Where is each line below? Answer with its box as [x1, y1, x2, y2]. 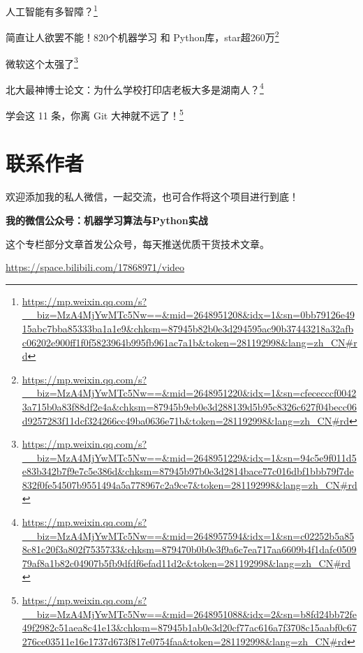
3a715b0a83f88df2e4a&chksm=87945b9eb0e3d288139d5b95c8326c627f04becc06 [22, 399, 357, 413]
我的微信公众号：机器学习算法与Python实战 [6, 212, 208, 227]
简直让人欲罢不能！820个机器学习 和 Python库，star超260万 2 [6, 28, 279, 44]
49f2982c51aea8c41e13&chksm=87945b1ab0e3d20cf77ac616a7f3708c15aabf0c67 [22, 620, 357, 635]
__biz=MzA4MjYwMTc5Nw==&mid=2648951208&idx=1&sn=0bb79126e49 [22, 307, 355, 322]
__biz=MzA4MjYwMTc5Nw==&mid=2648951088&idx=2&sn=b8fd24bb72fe [22, 606, 357, 621]
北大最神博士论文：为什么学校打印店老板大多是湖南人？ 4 [6, 80, 264, 96]
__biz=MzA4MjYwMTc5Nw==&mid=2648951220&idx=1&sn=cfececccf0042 [22, 386, 357, 400]
